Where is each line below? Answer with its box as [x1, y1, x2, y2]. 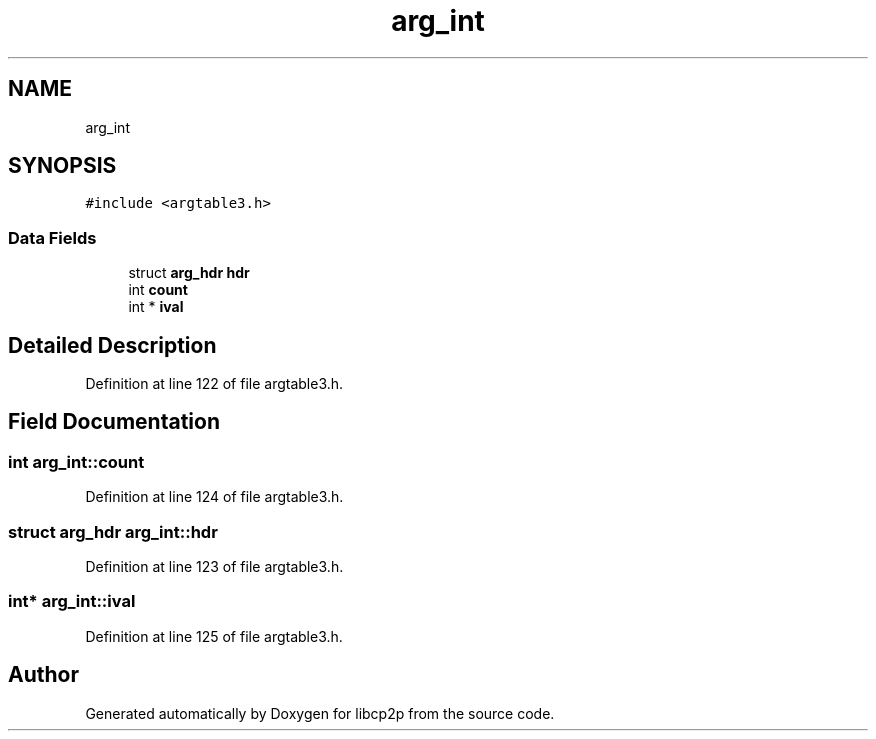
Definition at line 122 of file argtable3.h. [85, 375, 344, 393]
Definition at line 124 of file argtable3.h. [85, 488, 344, 506]
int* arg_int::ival [8, 591, 136, 612]
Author [8, 662, 79, 688]
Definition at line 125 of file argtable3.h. [85, 627, 343, 645]
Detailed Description [8, 332, 217, 358]
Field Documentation [8, 409, 220, 435]
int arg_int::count [8, 451, 145, 472]
